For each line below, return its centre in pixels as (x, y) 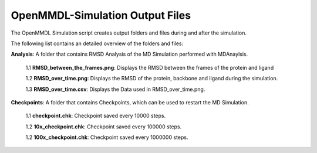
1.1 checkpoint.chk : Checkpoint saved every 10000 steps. (96, 116)
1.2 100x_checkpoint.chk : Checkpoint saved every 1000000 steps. (107, 137)
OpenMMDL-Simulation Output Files (101, 15)
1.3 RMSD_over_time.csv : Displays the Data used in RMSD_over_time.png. (115, 89)
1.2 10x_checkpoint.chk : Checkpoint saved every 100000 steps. (104, 127)
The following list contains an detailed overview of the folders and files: (97, 43)
